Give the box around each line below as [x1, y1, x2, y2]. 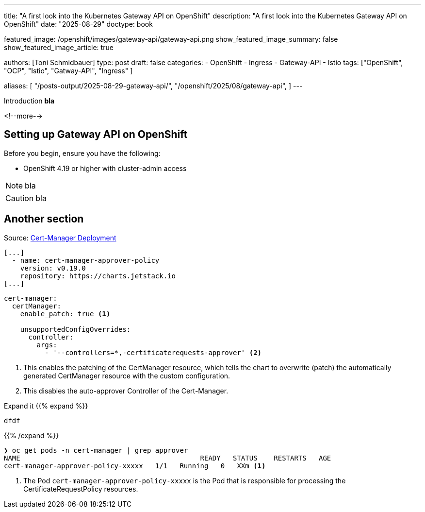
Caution [5, 193, 34, 203]
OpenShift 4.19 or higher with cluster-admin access [23, 164, 187, 172]
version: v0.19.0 [20, 264, 86, 272]
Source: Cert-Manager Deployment [4, 233, 116, 242]
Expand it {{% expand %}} [4, 401, 88, 410]
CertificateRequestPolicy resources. [23, 484, 138, 493]
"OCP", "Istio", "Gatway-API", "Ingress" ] [4, 67, 133, 75]
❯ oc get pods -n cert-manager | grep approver [4, 446, 188, 454]
